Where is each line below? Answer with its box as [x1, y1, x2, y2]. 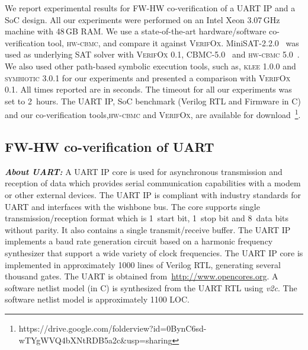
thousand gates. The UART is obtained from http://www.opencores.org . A [5, 270, 278, 282]
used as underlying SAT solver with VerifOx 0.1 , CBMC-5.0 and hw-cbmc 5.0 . [5, 48, 300, 61]
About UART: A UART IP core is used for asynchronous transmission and [5, 165, 283, 177]
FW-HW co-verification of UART [5, 137, 214, 155]
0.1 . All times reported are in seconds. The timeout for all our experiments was [5, 83, 292, 96]
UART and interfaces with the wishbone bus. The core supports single [5, 200, 260, 212]
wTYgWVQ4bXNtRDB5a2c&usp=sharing [18, 333, 172, 346]
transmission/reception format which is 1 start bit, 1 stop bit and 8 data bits [5, 212, 289, 224]
